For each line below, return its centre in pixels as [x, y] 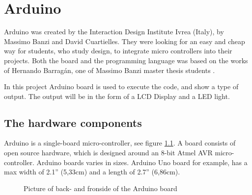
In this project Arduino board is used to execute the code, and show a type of [121, 86]
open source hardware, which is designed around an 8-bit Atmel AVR [108, 153]
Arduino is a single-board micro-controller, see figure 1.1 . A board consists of [120, 143]
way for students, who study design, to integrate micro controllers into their [118, 51]
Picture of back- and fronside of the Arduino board [100, 188]
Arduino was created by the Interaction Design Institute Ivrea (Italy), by [114, 32]
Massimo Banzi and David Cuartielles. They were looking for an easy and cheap [125, 41]
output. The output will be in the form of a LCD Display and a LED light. [117, 96]
